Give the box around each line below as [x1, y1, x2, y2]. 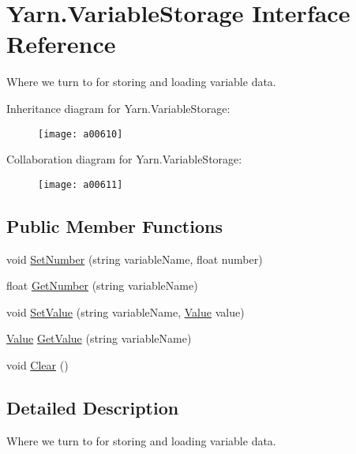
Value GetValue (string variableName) [6, 330, 192, 347]
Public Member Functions [6, 213, 223, 238]
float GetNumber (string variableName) [6, 277, 198, 294]
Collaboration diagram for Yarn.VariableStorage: [6, 151, 242, 167]
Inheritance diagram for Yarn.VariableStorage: [6, 99, 230, 116]
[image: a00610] [38, 128, 123, 140]
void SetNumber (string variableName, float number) [6, 250, 263, 267]
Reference [6, 28, 116, 60]
